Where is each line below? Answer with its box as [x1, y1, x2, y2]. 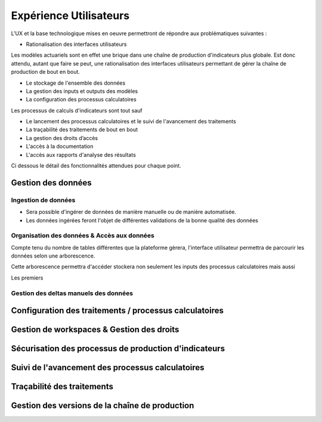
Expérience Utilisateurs [11, 9, 130, 22]
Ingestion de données [11, 196, 76, 204]
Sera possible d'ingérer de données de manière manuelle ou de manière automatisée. [26, 209, 237, 216]
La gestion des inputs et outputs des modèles [26, 87, 138, 95]
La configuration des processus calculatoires [26, 96, 137, 103]
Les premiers [11, 274, 44, 281]
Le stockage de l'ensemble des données [26, 79, 126, 86]
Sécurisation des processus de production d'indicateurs [11, 343, 225, 354]
